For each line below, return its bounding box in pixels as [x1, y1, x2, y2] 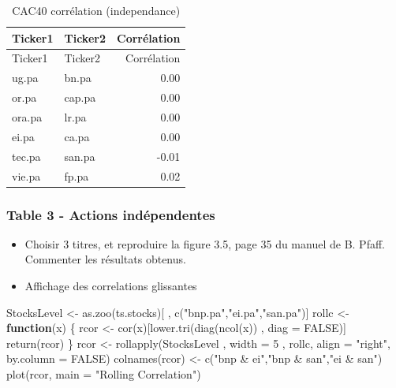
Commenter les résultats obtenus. [24, 251, 186, 267]
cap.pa [64, 89, 96, 106]
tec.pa [12, 147, 41, 164]
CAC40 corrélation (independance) [12, 2, 181, 18]
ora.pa [12, 108, 43, 125]
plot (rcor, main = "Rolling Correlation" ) [6, 365, 201, 382]
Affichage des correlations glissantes [24, 278, 197, 293]
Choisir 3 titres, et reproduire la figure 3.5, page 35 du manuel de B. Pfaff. [24, 235, 385, 252]
